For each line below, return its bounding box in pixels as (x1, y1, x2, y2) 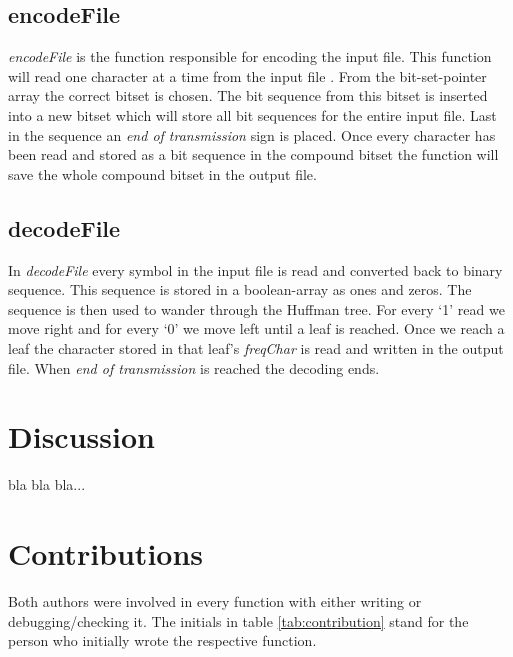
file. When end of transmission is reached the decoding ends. (8, 357, 380, 378)
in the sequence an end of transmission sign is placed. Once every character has (8, 124, 496, 145)
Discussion (8, 416, 155, 457)
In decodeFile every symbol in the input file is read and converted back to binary (8, 259, 503, 280)
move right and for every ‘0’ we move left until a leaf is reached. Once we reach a (8, 318, 505, 339)
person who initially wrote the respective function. (8, 630, 317, 651)
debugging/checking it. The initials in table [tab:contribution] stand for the (8, 610, 469, 631)
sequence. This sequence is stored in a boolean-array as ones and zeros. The (8, 279, 472, 300)
